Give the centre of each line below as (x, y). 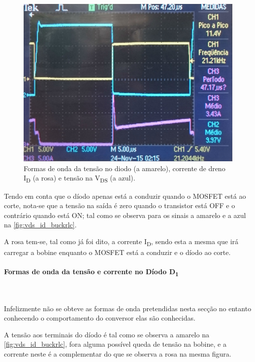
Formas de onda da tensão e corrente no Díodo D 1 (91, 272)
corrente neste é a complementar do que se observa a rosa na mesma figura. (118, 353)
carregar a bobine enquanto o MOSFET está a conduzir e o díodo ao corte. (117, 252)
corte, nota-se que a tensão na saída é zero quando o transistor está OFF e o (120, 205)
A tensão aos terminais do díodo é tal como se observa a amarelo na (107, 334)
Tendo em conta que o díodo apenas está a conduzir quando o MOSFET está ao (125, 196)
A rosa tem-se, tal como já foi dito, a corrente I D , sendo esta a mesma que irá (121, 242)
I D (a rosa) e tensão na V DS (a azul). (80, 179)
